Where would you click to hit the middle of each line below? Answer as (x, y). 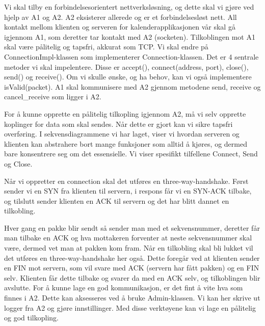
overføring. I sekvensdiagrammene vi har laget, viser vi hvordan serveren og (122, 134)
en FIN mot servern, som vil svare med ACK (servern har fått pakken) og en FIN (132, 268)
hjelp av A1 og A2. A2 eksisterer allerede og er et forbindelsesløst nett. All (121, 17)
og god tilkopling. (31, 318)
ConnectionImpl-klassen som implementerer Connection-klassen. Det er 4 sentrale (131, 56)
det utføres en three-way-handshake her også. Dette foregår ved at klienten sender (132, 257)
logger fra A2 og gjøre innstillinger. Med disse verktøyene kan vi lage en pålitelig (130, 307)
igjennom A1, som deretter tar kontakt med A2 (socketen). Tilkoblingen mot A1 (130, 36)
